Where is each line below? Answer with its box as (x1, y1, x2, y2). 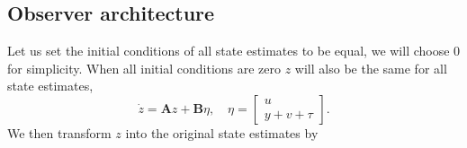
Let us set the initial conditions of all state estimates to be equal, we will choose (7, 41, 450, 60)
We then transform (7, 123, 112, 142)
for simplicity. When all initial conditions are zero (7, 58, 282, 77)
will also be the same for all (294, 58, 447, 77)
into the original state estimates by (125, 123, 319, 142)
